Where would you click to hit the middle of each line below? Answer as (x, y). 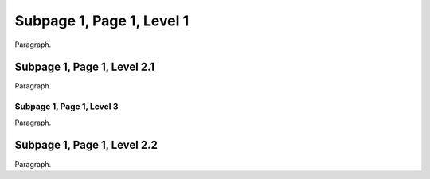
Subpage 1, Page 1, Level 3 (66, 107)
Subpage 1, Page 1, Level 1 (102, 21)
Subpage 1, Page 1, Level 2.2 (86, 145)
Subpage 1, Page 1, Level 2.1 (85, 67)
